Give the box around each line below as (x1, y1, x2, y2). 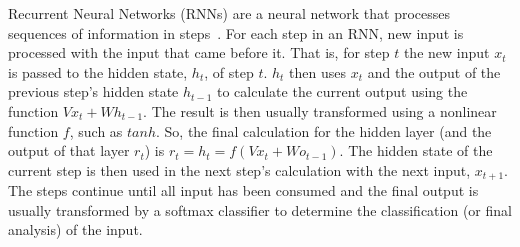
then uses (289, 61, 347, 82)
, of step (204, 61, 254, 82)
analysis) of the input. (8, 219, 143, 240)
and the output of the (367, 61, 501, 82)
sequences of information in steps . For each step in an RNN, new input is (8, 22, 464, 43)
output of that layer (8, 140, 130, 161)
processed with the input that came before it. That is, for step (8, 42, 390, 63)
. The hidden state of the (339, 140, 493, 161)
